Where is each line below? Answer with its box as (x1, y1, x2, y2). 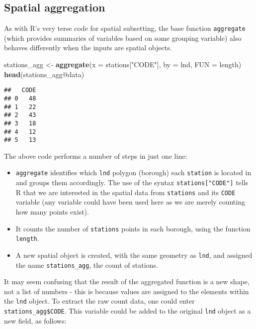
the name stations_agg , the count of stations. (15, 259, 158, 270)
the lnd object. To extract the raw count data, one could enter (4, 296, 195, 306)
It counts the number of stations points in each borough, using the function (15, 223, 251, 233)
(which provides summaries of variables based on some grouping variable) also (4, 32, 242, 43)
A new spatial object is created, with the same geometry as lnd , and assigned (15, 249, 253, 260)
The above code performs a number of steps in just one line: (4, 150, 187, 161)
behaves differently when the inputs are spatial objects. (4, 42, 172, 53)
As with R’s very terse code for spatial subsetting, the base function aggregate (4, 23, 246, 33)
